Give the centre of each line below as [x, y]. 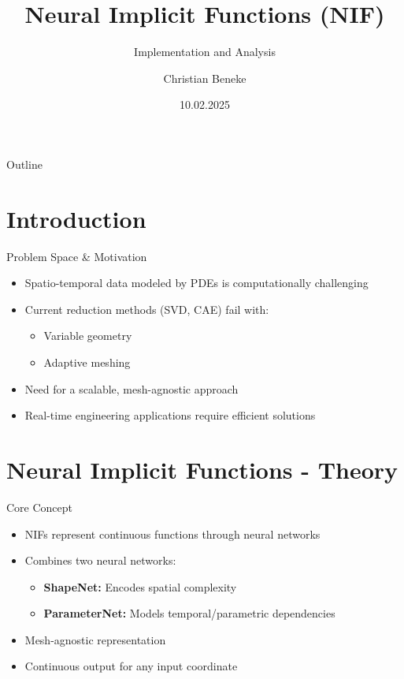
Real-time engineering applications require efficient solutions [170, 415]
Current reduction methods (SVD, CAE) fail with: [147, 309]
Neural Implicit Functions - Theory [202, 469]
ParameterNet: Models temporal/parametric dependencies [189, 613]
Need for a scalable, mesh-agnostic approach [132, 388]
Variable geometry [88, 336]
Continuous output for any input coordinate [131, 666]
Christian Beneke [205, 78]
